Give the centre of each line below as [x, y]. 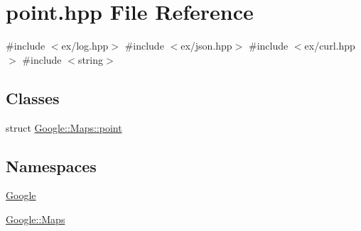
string [91, 59]
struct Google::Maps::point [64, 127]
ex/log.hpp [85, 46]
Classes [33, 97]
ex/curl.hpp [330, 46]
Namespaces [51, 165]
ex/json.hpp [206, 46]
